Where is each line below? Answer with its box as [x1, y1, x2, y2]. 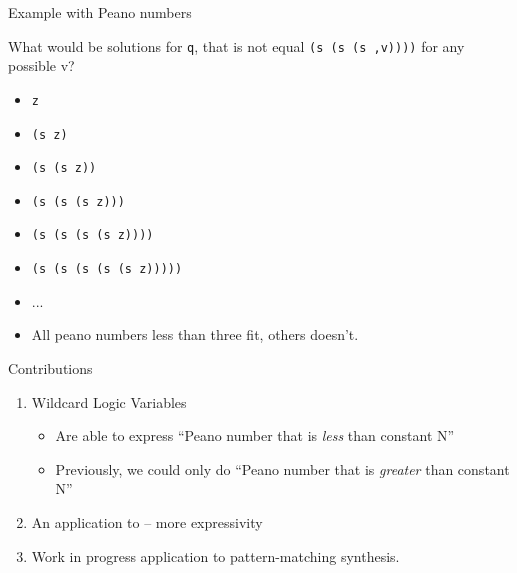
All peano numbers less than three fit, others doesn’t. [31, 324, 359, 345]
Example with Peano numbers [8, 2, 192, 22]
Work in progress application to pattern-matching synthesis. [31, 545, 400, 566]
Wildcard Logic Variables [31, 391, 187, 412]
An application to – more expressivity [31, 511, 263, 532]
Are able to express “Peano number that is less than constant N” [55, 425, 455, 446]
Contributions [8, 357, 93, 378]
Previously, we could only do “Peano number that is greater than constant [55, 458, 510, 479]
